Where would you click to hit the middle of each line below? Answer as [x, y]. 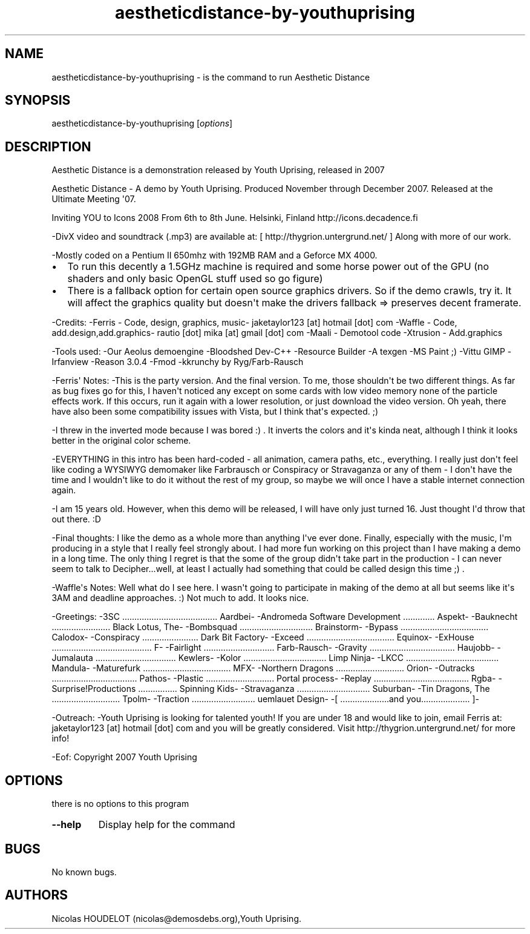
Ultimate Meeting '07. [94, 199]
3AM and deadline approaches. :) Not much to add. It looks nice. [180, 598]
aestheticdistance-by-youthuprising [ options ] [142, 123]
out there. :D [76, 519]
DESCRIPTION [48, 146]
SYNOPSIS [38, 100]
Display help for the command [167, 825]
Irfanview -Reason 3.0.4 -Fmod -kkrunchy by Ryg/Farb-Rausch [178, 362]
